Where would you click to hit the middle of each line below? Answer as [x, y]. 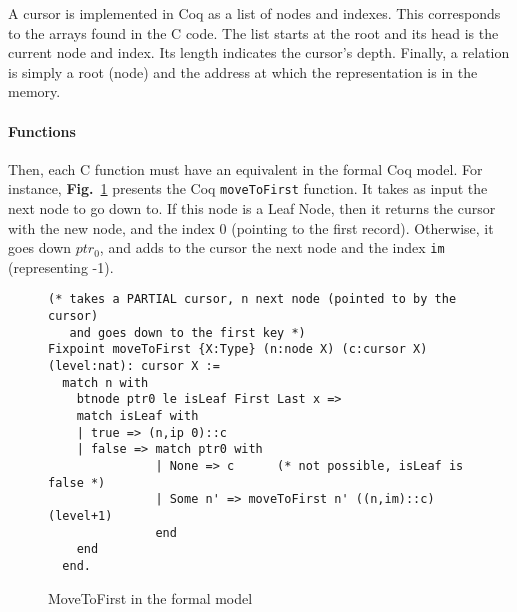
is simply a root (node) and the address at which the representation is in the [243, 71]
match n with [105, 382]
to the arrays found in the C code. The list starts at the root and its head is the [253, 32]
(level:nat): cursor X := [134, 366]
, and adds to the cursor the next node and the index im [272, 247]
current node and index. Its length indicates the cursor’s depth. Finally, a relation [259, 52]
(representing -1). [61, 266]
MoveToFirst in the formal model [150, 597]
